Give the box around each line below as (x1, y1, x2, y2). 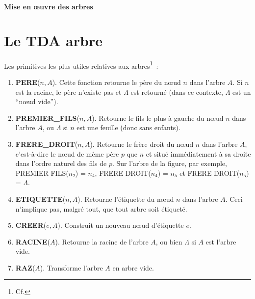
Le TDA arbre (4, 30, 102, 50)
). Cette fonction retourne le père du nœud (52, 77, 181, 87)
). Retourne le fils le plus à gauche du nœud (92, 112, 224, 123)
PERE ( (15, 77, 40, 87)
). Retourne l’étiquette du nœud (77, 193, 174, 204)
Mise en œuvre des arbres (4, 1, 93, 11)
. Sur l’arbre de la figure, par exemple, (112, 158, 227, 168)
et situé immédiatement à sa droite (146, 148, 251, 159)
